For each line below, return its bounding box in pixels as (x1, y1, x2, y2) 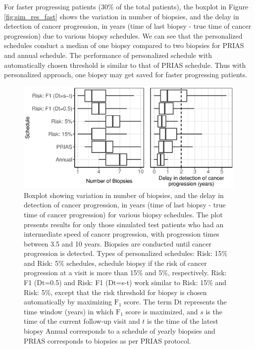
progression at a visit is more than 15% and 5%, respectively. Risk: (24, 267, 227, 278)
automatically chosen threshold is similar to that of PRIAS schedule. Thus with (4, 59, 246, 70)
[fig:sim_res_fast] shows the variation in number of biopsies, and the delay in (4, 11, 239, 21)
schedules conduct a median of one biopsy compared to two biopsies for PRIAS (4, 40, 244, 50)
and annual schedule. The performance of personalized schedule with (4, 50, 212, 60)
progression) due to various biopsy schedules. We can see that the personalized (4, 30, 243, 41)
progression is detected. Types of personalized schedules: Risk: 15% (24, 248, 228, 258)
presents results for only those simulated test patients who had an (24, 219, 224, 229)
